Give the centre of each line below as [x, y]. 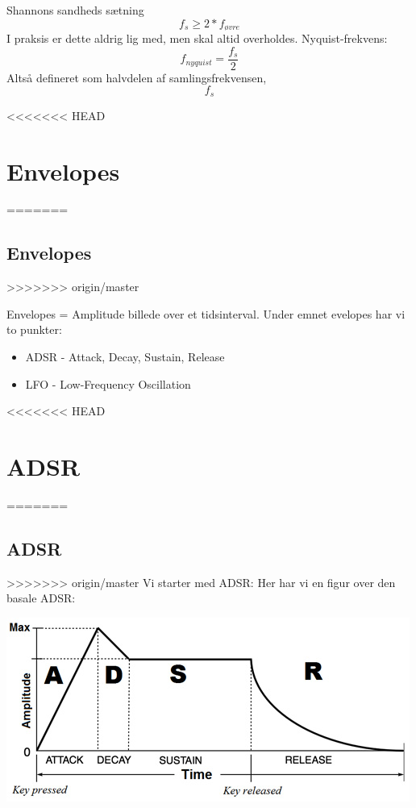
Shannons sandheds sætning [75, 10]
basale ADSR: [41, 598]
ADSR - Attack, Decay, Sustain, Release [125, 357]
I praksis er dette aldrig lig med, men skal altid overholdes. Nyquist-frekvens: [197, 38]
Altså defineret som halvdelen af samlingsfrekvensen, [137, 77]
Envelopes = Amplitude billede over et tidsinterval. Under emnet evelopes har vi [206, 313]
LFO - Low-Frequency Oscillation [108, 383]
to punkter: [34, 329]
